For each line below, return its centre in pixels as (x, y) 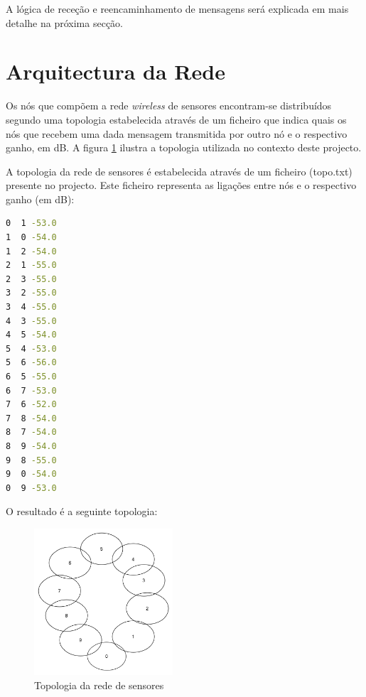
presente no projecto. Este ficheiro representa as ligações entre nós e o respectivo (181, 185)
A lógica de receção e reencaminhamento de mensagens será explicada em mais (177, 9)
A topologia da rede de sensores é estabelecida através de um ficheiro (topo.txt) (179, 171)
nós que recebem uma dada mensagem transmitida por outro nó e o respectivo (177, 133)
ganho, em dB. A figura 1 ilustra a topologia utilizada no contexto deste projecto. (184, 147)
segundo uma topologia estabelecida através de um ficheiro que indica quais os (176, 119)
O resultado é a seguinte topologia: (82, 511)
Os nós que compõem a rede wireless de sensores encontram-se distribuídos (169, 106)
